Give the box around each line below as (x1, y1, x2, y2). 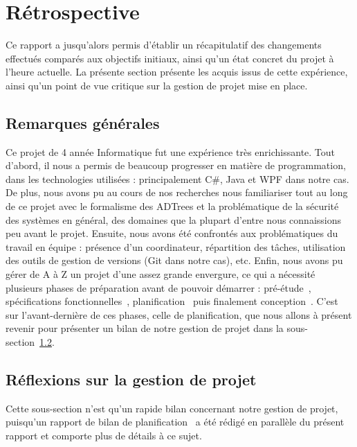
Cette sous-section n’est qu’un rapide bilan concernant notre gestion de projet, (6, 401, 338, 415)
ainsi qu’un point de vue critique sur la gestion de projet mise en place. (6, 78, 308, 92)
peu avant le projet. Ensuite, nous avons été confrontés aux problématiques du (6, 226, 338, 240)
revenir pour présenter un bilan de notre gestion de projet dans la (6, 321, 284, 335)
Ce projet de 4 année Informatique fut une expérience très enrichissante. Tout (6, 144, 336, 159)
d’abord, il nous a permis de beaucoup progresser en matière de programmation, (6, 158, 346, 173)
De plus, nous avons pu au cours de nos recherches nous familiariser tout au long (6, 185, 348, 200)
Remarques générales (6, 112, 160, 133)
